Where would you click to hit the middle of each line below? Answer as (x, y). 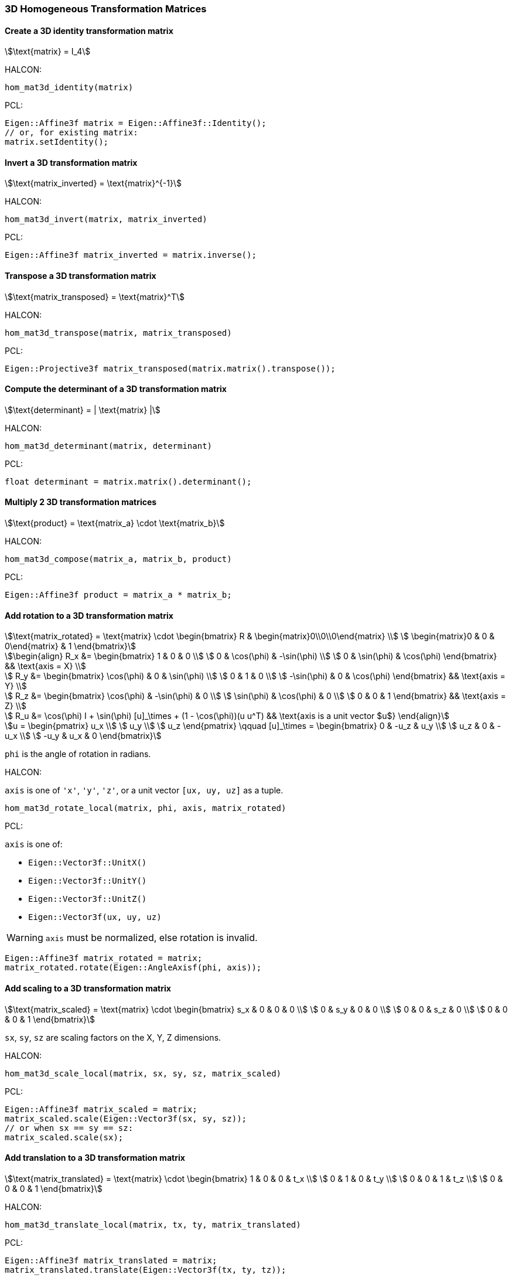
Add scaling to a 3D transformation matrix (88, 988)
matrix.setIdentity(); (57, 142)
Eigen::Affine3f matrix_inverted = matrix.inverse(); (131, 255)
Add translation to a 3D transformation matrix (95, 1158)
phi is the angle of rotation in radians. (78, 754)
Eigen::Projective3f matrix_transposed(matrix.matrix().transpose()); (170, 368)
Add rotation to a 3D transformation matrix (89, 615)
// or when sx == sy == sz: (69, 1128)
